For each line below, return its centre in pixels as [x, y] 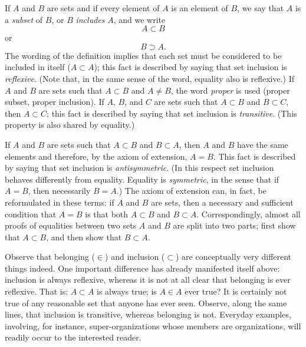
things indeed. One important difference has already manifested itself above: [142, 268]
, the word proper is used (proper [230, 90]
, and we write [139, 19]
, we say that [261, 8]
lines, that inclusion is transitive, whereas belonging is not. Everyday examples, [148, 314]
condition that [31, 214]
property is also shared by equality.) [70, 125]
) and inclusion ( [135, 257]
